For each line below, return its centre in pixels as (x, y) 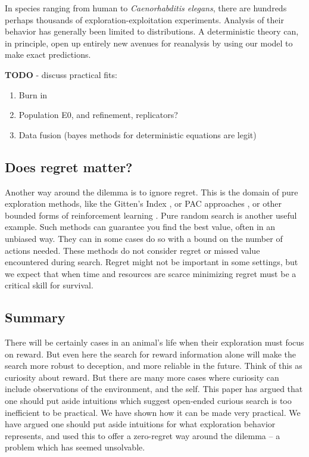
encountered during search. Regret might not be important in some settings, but (152, 262)
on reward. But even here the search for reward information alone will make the (151, 354)
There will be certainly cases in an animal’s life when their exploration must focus (154, 342)
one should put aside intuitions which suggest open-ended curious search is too (148, 401)
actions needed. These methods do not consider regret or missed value (132, 250)
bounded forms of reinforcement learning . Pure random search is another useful (151, 215)
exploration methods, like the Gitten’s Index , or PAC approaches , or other (143, 203)
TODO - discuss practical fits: (61, 74)
